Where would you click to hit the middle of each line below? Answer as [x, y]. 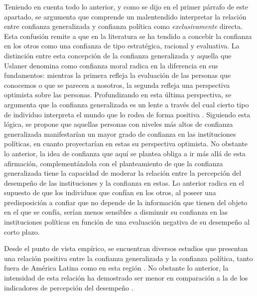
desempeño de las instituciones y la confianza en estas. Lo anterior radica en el [124, 182]
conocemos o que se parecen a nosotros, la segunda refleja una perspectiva [117, 85]
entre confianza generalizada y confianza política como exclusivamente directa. [123, 26]
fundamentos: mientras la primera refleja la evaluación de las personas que [118, 75]
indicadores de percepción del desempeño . [69, 287]
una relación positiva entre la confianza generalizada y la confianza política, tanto [128, 258]
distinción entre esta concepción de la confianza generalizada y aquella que [118, 55]
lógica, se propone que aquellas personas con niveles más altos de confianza [119, 124]
